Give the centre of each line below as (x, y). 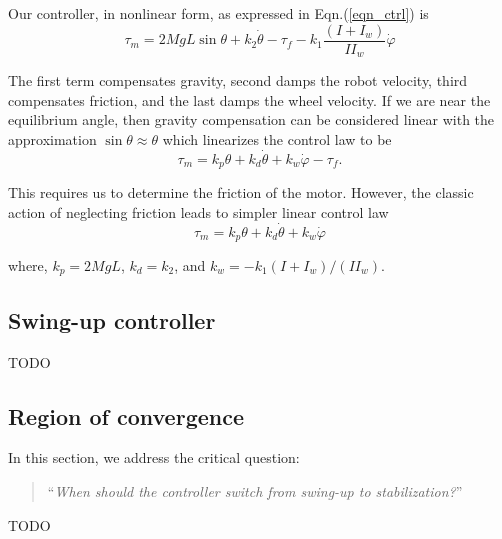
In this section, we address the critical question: (154, 457)
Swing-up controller (112, 319)
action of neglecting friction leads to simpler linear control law (198, 211)
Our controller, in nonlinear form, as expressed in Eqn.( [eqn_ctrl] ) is (218, 13)
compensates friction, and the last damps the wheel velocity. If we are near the (249, 99)
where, (28, 265)
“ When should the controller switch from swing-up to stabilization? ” (255, 491)
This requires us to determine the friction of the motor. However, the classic (241, 192)
